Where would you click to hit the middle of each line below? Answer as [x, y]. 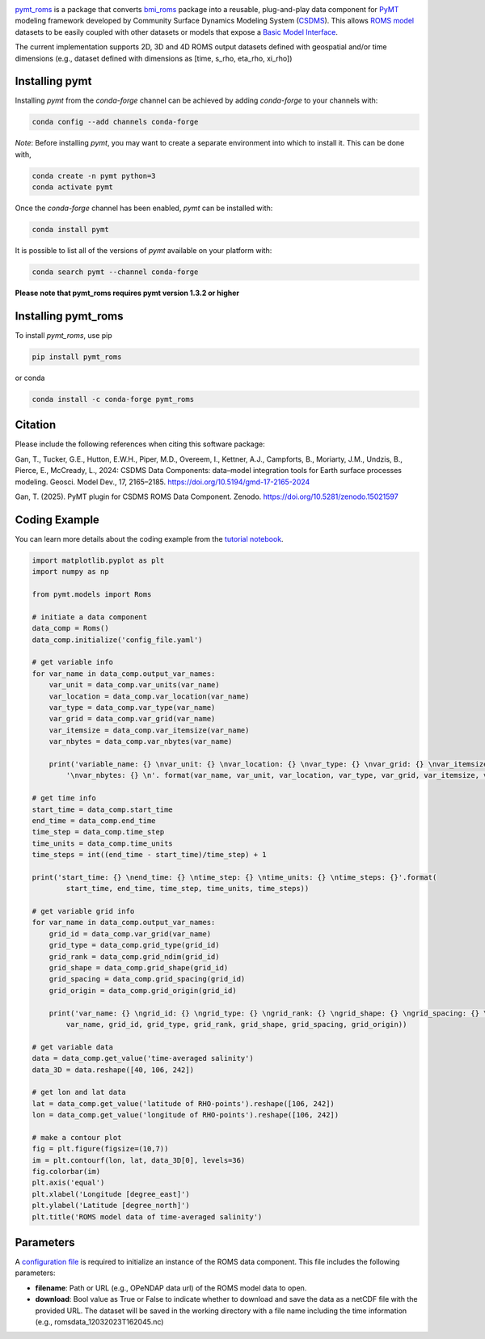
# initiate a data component [90, 617]
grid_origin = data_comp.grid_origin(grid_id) [143, 990]
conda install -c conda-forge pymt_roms [113, 399]
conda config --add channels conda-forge [115, 122]
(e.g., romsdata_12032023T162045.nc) [99, 1322]
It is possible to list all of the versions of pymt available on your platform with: [143, 251]
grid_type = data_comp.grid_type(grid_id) [134, 945]
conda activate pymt [72, 187]
